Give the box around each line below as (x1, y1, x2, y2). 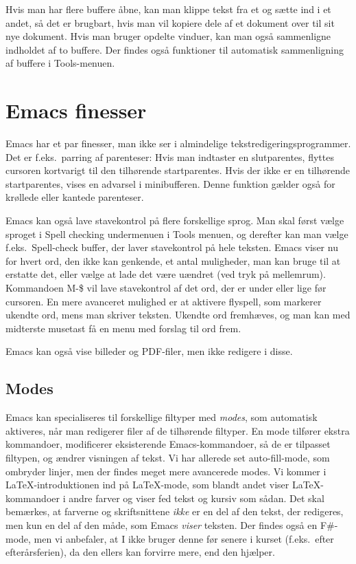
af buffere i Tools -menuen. (5, 56, 115, 70)
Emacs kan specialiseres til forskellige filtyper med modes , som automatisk (5, 410, 318, 424)
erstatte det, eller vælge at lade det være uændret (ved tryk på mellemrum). (5, 267, 326, 281)
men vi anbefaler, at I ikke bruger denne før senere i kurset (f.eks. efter (34, 531, 334, 545)
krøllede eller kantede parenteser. (5, 190, 144, 204)
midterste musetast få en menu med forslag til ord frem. (5, 321, 241, 335)
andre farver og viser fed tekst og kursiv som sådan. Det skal (69, 490, 324, 505)
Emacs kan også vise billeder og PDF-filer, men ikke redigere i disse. (5, 344, 293, 358)
